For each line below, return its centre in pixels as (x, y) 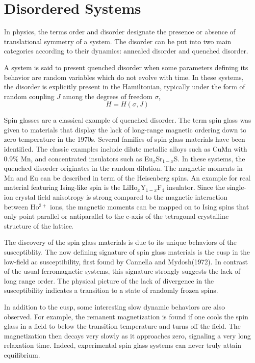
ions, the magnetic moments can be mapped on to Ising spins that (149, 206)
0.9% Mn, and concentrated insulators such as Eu (78, 158)
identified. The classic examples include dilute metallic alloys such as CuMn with (126, 149)
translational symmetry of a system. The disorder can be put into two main (118, 41)
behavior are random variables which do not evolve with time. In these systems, (124, 77)
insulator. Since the (196, 187)
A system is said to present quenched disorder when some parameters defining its (126, 67)
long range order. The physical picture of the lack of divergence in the (109, 280)
